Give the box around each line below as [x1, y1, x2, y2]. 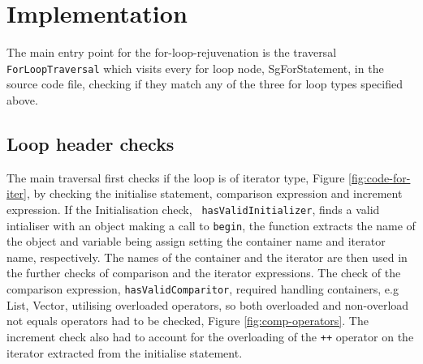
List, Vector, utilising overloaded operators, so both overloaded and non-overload [6, 296, 409, 313]
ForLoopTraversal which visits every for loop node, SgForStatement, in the [6, 59, 384, 76]
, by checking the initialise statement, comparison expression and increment [26, 185, 403, 202]
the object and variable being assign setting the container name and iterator [6, 233, 386, 250]
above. [6, 91, 38, 108]
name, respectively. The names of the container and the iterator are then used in [6, 248, 408, 265]
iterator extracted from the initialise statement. [6, 344, 243, 361]
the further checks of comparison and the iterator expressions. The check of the [6, 264, 401, 281]
